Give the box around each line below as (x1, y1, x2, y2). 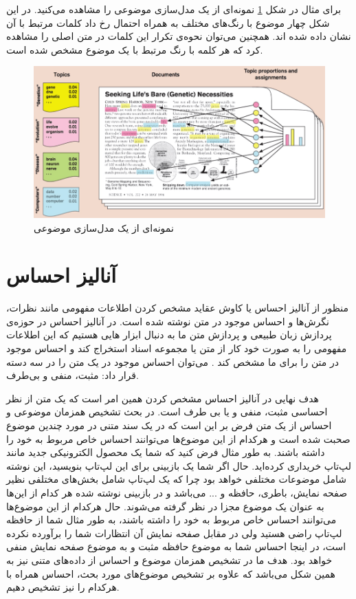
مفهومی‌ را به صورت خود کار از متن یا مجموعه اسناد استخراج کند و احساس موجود (6, 341, 347, 355)
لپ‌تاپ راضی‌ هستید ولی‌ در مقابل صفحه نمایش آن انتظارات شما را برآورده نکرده (6, 525, 342, 540)
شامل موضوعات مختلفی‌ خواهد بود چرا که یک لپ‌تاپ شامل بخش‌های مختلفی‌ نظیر (6, 472, 346, 486)
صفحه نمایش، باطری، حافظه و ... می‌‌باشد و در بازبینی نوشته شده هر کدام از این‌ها (6, 485, 348, 499)
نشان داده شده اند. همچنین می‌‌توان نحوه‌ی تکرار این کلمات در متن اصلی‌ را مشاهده (6, 29, 351, 43)
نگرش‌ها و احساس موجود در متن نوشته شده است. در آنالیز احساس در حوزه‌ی (6, 314, 329, 328)
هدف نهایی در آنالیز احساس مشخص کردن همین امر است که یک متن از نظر (6, 391, 319, 405)
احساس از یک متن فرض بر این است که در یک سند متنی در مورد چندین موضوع (6, 417, 332, 432)
